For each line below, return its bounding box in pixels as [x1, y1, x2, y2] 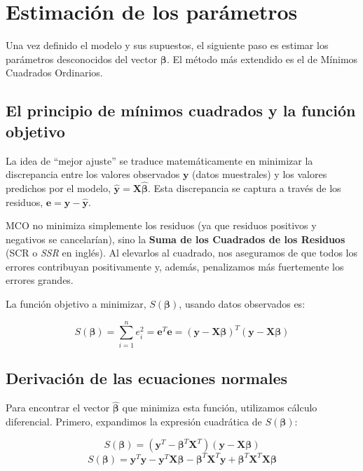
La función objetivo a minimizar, [6, 296, 146, 311]
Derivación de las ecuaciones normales [6, 367, 288, 389]
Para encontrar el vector [6, 400, 110, 415]
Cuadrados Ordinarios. [6, 65, 103, 80]
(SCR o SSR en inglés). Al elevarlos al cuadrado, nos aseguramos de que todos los [6, 245, 357, 260]
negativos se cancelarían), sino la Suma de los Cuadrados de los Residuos [6, 231, 345, 246]
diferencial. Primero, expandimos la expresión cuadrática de [6, 414, 262, 428]
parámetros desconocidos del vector [6, 51, 158, 66]
